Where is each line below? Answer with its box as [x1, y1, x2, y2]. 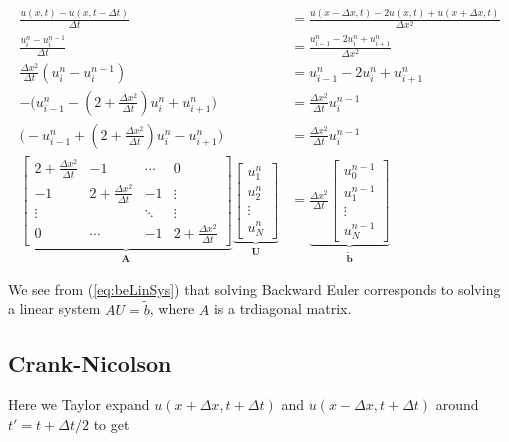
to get [93, 413, 130, 434]
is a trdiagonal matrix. [213, 298, 352, 319]
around [435, 394, 479, 415]
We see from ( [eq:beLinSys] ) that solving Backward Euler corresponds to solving [8, 278, 501, 299]
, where [149, 298, 195, 319]
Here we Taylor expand [8, 394, 150, 415]
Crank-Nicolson [8, 347, 172, 378]
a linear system [8, 298, 101, 319]
